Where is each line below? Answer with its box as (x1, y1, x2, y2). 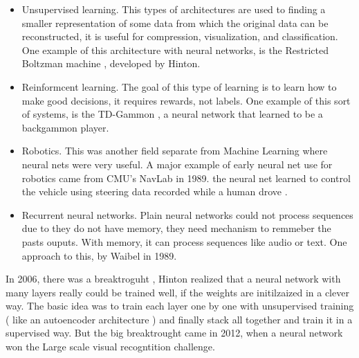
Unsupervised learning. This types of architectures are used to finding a (21, 2, 326, 16)
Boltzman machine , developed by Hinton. (21, 56, 201, 71)
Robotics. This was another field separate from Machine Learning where (21, 143, 328, 158)
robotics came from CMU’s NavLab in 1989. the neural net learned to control (21, 170, 351, 185)
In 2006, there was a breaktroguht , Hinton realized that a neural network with (6, 271, 341, 286)
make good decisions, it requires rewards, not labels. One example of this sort (21, 93, 351, 107)
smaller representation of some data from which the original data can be (21, 15, 329, 30)
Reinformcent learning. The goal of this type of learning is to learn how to (21, 79, 337, 93)
